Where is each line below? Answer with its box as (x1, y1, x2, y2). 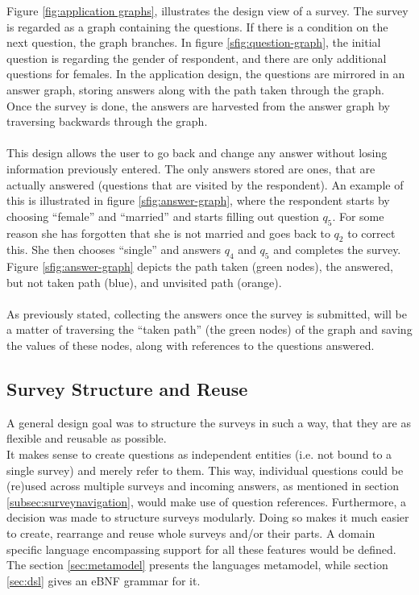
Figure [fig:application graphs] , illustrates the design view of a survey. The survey (6, 2, 409, 19)
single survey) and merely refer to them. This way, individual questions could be (6, 461, 404, 478)
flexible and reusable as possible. (6, 430, 167, 447)
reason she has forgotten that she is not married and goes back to (6, 224, 330, 241)
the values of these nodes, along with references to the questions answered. (6, 337, 375, 354)
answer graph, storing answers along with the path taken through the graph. (6, 81, 384, 98)
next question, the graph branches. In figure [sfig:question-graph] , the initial (6, 34, 381, 51)
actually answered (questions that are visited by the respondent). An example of (6, 176, 404, 193)
